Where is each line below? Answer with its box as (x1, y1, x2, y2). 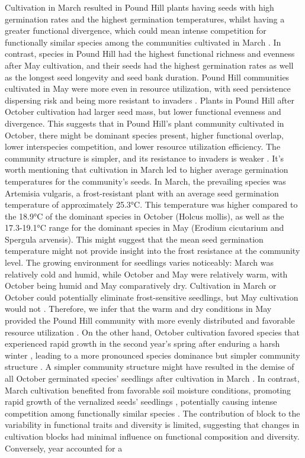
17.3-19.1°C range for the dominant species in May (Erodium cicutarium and (5, 221, 284, 234)
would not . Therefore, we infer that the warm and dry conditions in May (5, 302, 272, 315)
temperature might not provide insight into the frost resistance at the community (5, 244, 300, 257)
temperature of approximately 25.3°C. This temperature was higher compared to (5, 198, 298, 211)
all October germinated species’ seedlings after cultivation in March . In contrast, (5, 372, 300, 384)
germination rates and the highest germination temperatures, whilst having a (5, 12, 285, 25)
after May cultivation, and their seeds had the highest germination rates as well (5, 59, 294, 71)
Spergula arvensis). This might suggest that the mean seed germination (5, 233, 264, 245)
